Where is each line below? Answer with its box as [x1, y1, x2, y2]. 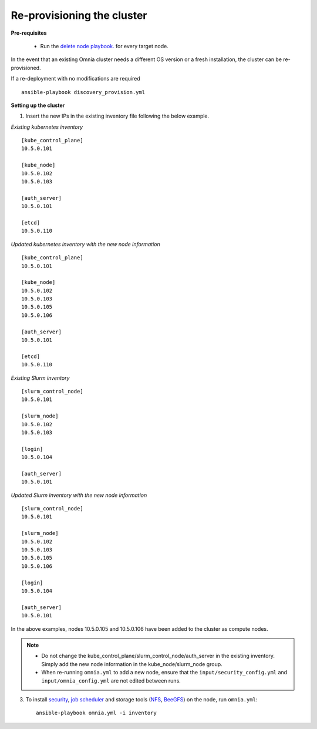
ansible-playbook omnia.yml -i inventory [36, 710, 157, 717]
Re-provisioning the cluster [11, 9, 147, 22]
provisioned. [11, 64, 41, 71]
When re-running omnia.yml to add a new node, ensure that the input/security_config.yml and [41, 669, 288, 676]
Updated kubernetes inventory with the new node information [11, 240, 161, 248]
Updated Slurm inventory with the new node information [11, 491, 147, 499]
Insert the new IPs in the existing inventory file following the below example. [25, 112, 210, 120]
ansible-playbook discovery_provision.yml [21, 89, 146, 95]
